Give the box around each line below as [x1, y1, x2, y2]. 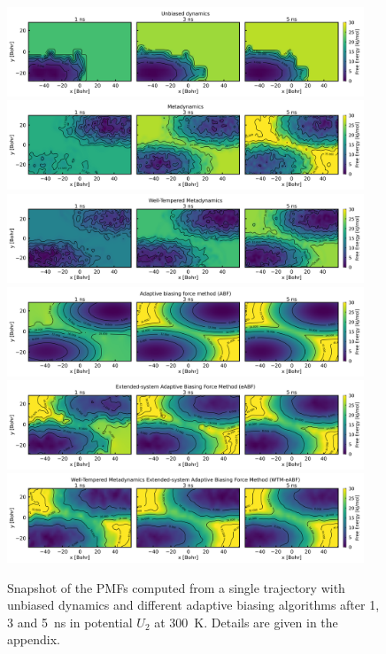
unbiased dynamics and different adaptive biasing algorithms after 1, [7, 596, 380, 614]
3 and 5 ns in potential [7, 612, 133, 631]
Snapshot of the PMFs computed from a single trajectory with [7, 578, 345, 596]
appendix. [7, 630, 60, 649]
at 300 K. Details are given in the [154, 612, 338, 631]
